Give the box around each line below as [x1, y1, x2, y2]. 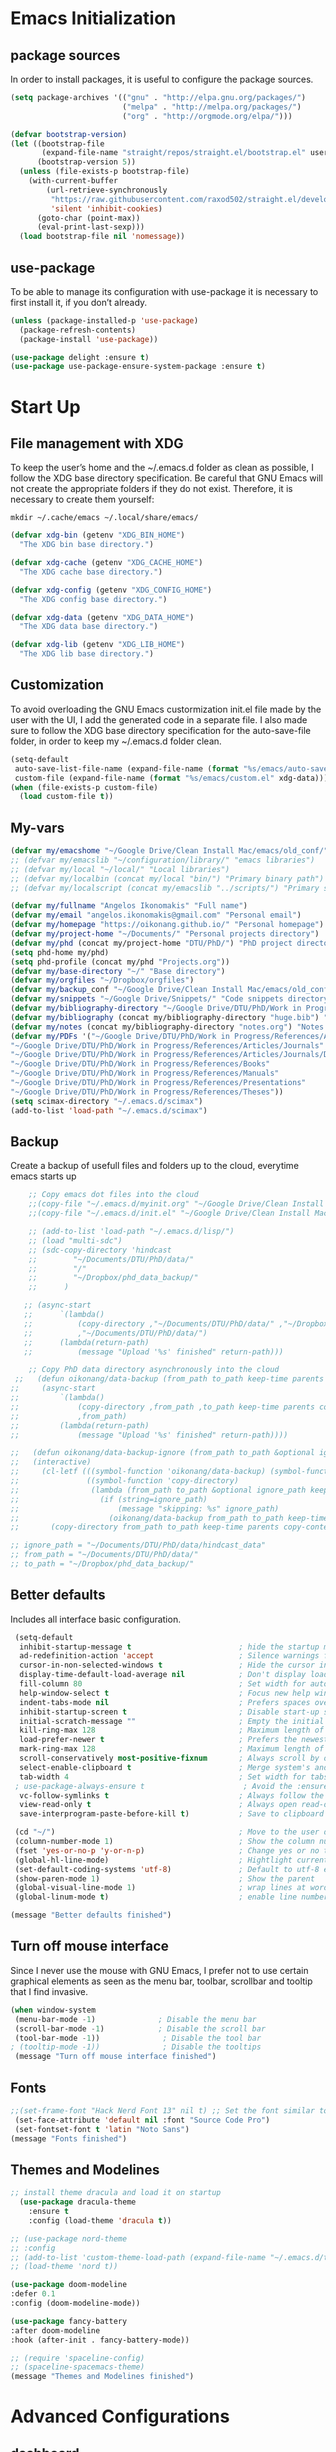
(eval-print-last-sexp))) [36, 222, 145, 232]
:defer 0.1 [10, 2289, 56, 2299]
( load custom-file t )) [19, 792, 114, 802]
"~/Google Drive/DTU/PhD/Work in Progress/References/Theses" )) [10, 1087, 284, 1097]
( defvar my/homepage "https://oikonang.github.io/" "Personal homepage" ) [10, 920, 325, 930]
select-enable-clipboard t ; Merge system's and [19, 1762, 329, 1772]
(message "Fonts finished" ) [10, 2133, 128, 2144]
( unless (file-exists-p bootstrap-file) [19, 167, 190, 177]
